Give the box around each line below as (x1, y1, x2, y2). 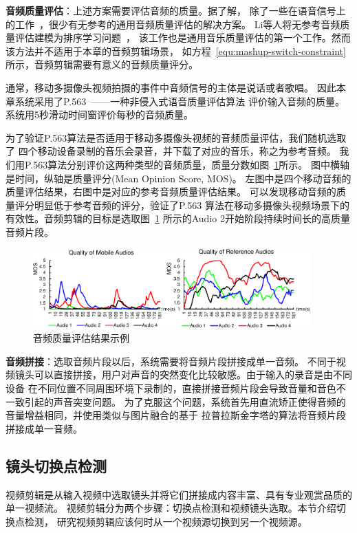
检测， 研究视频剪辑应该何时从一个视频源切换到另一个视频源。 (24, 514, 307, 528)
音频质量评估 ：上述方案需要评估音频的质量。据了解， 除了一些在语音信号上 (6, 3, 346, 17)
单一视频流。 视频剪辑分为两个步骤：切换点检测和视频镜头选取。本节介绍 (6, 501, 336, 515)
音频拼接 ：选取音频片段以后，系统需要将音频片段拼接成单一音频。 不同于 (6, 353, 336, 368)
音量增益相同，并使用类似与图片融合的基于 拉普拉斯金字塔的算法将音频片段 (6, 408, 346, 422)
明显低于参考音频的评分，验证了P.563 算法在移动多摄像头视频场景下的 (34, 197, 349, 212)
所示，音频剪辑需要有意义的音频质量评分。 (6, 57, 198, 72)
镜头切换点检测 (6, 455, 107, 476)
